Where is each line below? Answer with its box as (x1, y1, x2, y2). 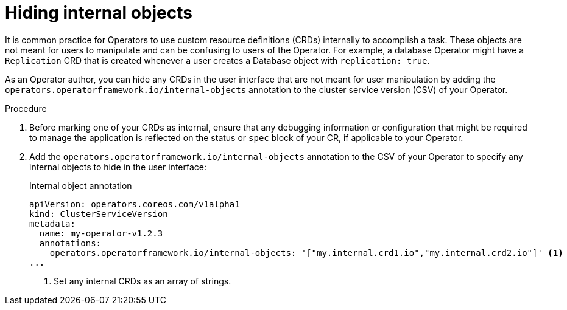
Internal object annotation (29, 180, 132, 191)
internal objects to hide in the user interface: (29, 161, 206, 172)
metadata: (29, 218, 76, 229)
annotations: (39, 238, 102, 248)
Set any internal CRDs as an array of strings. (54, 275, 231, 286)
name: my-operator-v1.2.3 (39, 228, 163, 238)
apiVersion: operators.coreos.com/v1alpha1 (29, 199, 240, 209)
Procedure (5, 103, 47, 114)
